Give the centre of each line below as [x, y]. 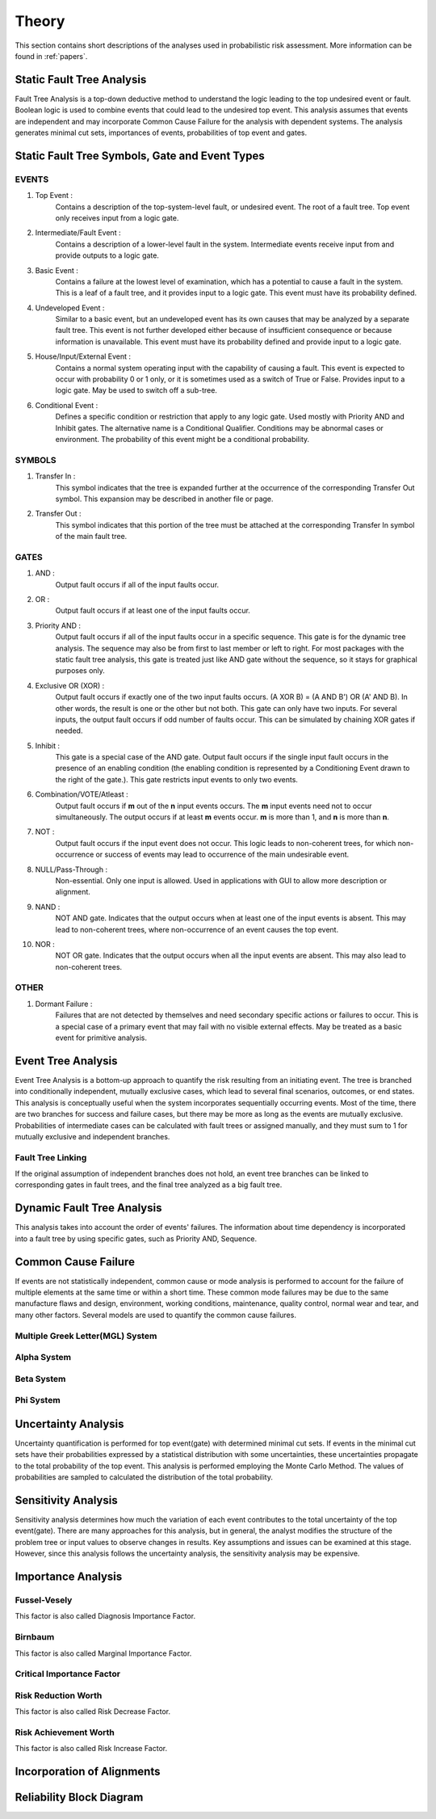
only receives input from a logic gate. [117, 217]
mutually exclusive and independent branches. [92, 1136]
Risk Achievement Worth [65, 1732]
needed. [69, 731]
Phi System [38, 1400]
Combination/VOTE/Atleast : [82, 794]
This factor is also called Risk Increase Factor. [91, 1749]
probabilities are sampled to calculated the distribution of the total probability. [144, 1477]
